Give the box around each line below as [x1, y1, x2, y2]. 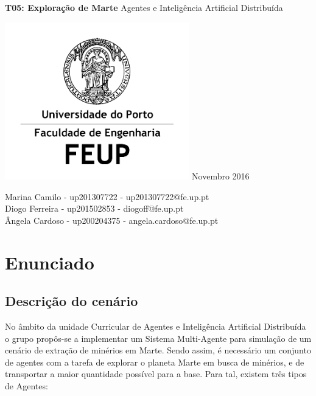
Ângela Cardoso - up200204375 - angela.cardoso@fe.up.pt [5, 214, 219, 226]
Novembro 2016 [192, 170, 250, 182]
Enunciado [5, 249, 94, 274]
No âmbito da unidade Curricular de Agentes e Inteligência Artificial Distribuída [5, 320, 306, 332]
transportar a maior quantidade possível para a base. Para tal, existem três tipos [5, 367, 307, 380]
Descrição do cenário [5, 291, 138, 310]
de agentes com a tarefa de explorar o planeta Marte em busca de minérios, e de [5, 355, 304, 368]
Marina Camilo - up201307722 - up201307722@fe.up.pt [5, 190, 209, 203]
